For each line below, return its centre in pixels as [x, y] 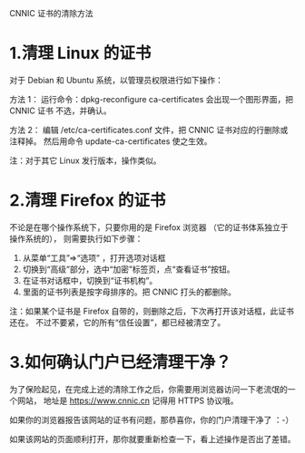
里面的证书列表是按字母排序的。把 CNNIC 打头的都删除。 [129, 292]
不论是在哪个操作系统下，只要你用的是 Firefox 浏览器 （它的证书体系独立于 [149, 227]
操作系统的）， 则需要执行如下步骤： [76, 238]
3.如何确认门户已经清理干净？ [120, 363]
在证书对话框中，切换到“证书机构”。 [90, 280]
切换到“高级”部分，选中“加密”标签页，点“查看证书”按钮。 [128, 269]
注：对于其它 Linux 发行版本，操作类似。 [85, 160]
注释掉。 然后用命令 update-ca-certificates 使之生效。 [111, 141]
